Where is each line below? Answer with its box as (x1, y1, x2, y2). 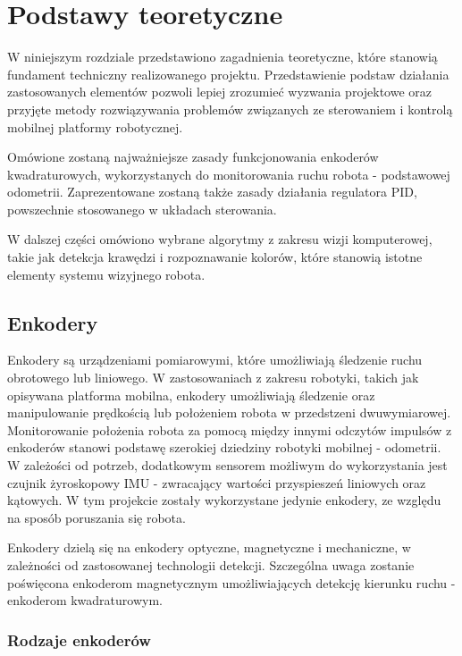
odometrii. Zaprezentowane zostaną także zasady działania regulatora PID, (7, 182, 417, 201)
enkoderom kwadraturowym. (7, 591, 163, 610)
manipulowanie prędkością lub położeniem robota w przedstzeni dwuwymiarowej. (7, 403, 451, 422)
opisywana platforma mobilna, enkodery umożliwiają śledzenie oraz (7, 385, 375, 404)
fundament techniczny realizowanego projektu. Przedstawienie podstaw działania (7, 64, 449, 83)
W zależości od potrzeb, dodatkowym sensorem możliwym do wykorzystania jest (7, 456, 448, 475)
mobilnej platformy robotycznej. (7, 117, 183, 136)
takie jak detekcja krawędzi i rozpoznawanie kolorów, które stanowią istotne (7, 248, 423, 266)
